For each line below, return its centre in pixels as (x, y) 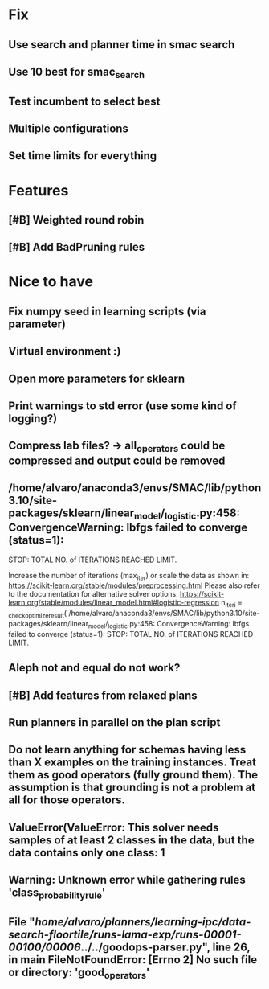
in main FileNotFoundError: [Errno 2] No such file (133, 960)
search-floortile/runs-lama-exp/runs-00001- (125, 934)
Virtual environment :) (65, 351)
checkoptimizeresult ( (37, 614)
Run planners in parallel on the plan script (114, 722)
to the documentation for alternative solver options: (93, 594)
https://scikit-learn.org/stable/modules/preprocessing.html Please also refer (134, 585)
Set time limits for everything (83, 156)
